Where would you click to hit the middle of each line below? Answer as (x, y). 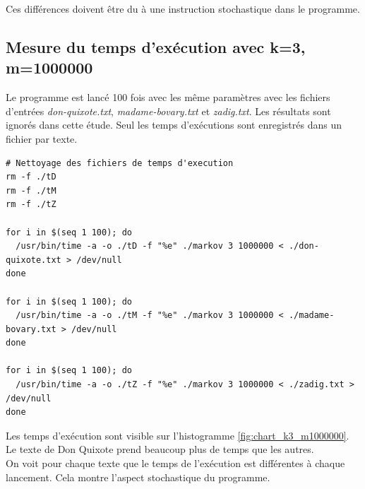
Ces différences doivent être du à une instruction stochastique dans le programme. (183, 8)
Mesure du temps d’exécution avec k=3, (156, 46)
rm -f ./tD (31, 177)
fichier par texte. (42, 138)
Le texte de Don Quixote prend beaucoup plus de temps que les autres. (160, 449)
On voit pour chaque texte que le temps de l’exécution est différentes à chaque (175, 463)
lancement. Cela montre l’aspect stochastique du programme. (138, 477)
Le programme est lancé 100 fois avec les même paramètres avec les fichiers (168, 97)
